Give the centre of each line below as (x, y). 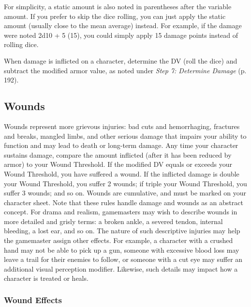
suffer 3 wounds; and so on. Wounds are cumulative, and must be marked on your (125, 193)
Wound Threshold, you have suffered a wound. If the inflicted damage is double (122, 173)
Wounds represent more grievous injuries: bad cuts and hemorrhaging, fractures (122, 126)
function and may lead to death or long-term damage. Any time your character (121, 145)
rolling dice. (21, 44)
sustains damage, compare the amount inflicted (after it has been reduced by (118, 154)
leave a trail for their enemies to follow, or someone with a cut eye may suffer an (123, 259)
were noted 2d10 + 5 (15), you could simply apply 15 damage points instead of (121, 35)
